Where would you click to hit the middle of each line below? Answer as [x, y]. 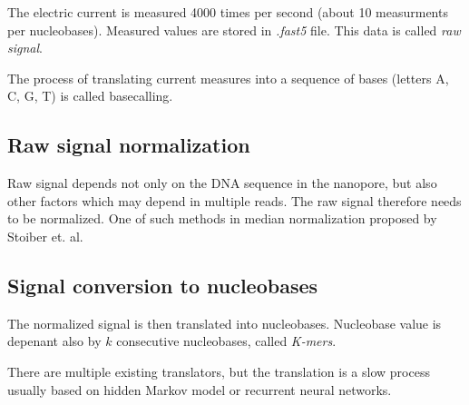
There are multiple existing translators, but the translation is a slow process [219, 371]
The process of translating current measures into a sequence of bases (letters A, [228, 78]
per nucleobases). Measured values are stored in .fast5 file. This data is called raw [234, 30]
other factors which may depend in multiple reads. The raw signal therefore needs [234, 200]
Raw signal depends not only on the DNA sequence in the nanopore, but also [222, 183]
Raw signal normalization [129, 145]
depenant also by [54, 341]
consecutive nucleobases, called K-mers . [226, 341]
